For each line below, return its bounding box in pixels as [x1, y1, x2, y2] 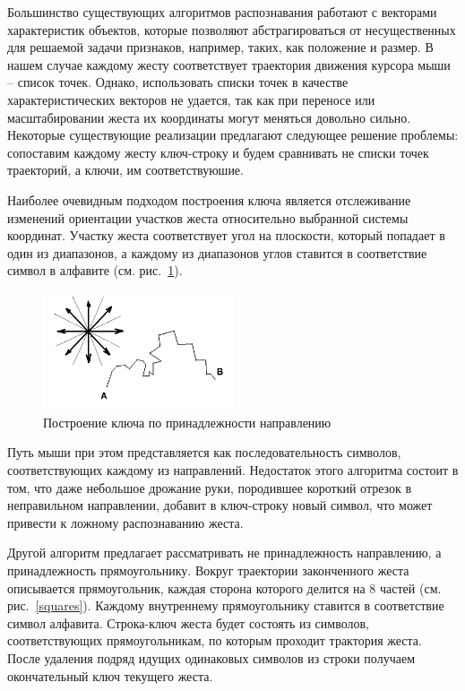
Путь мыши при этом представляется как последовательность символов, [7, 443, 401, 462]
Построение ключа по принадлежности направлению [43, 412, 332, 431]
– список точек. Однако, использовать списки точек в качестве [7, 73, 349, 91]
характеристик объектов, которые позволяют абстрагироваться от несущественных [7, 20, 456, 39]
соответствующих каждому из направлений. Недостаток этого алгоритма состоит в [7, 461, 459, 479]
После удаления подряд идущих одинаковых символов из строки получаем [7, 648, 415, 667]
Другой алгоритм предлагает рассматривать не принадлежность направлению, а [7, 543, 442, 562]
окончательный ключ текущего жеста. [7, 666, 213, 685]
